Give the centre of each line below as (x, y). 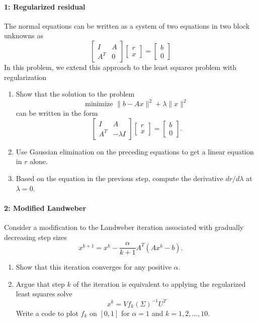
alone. (39, 161)
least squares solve (44, 294)
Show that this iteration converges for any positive (94, 267)
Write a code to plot (47, 313)
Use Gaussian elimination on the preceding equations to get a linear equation (135, 151)
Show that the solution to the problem (75, 94)
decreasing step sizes (35, 237)
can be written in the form (57, 113)
